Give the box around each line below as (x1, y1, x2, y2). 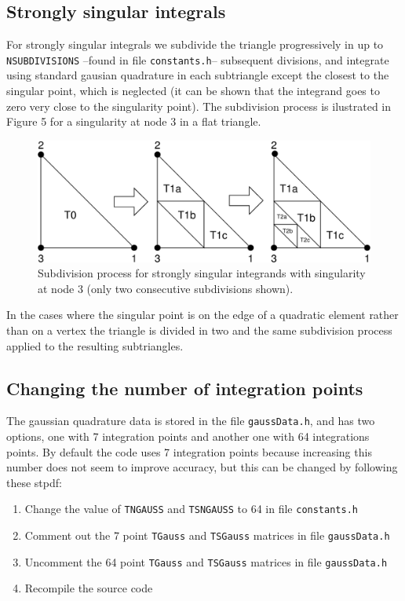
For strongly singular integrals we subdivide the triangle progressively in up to (6, 36, 384, 53)
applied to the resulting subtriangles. (6, 337, 184, 354)
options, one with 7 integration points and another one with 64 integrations (6, 428, 370, 445)
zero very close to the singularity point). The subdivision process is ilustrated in (6, 97, 392, 114)
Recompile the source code (24, 580, 153, 596)
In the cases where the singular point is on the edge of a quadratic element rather (6, 306, 399, 323)
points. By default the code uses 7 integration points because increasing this (6, 443, 372, 460)
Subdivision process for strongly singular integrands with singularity (38, 265, 366, 281)
